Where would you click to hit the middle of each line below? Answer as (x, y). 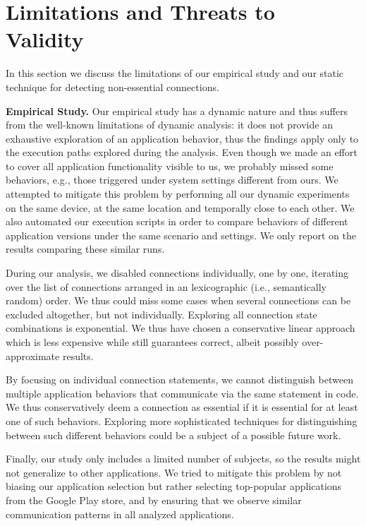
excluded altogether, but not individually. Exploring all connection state (161, 314)
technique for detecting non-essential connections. (112, 86)
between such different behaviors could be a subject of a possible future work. (173, 435)
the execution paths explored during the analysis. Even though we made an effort (182, 152)
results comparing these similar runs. (85, 249)
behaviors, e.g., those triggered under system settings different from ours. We (172, 180)
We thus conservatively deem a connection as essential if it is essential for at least (182, 407)
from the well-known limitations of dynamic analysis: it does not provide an (169, 125)
